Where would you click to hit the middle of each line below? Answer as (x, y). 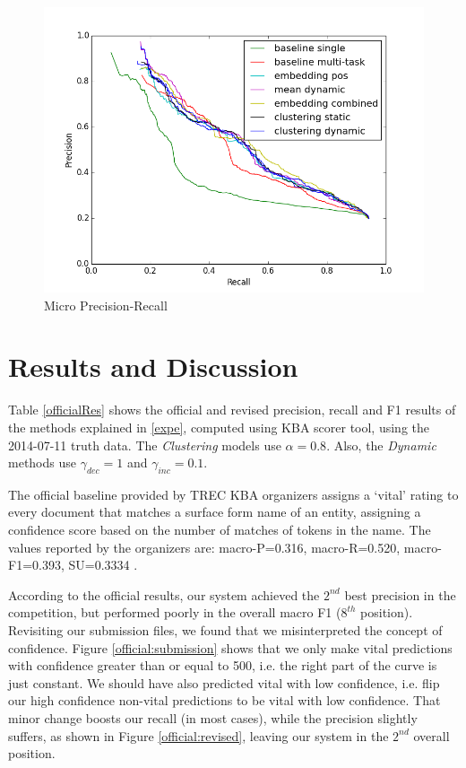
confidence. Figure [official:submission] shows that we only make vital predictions (230, 647)
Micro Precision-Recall (106, 305)
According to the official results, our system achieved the (164, 594)
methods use (42, 463)
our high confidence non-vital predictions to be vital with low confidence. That (224, 700)
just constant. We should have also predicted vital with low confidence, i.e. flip (224, 682)
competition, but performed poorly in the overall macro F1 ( (175, 612)
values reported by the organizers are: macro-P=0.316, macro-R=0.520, (204, 547)
